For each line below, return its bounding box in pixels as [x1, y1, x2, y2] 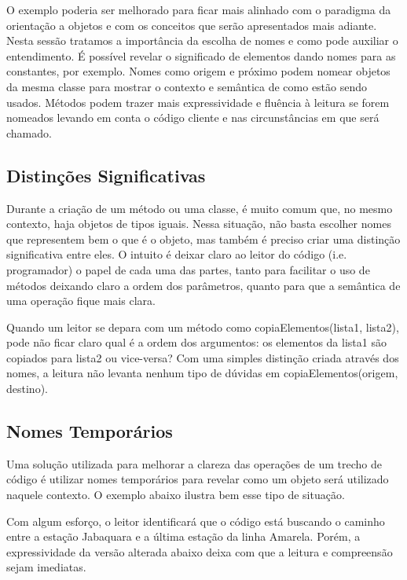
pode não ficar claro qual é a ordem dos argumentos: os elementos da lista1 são [6, 334, 387, 351]
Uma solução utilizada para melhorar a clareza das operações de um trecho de [6, 455, 382, 472]
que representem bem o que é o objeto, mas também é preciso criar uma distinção [6, 230, 401, 247]
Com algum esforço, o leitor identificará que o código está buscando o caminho [6, 512, 385, 529]
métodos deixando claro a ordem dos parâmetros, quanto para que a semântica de [6, 277, 401, 293]
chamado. [6, 124, 52, 141]
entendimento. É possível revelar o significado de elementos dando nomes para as [6, 47, 396, 64]
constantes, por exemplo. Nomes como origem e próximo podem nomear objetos [6, 63, 390, 79]
